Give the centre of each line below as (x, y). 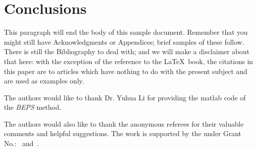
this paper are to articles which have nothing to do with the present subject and (126, 71)
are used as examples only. (44, 81)
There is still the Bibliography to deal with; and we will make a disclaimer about (127, 51)
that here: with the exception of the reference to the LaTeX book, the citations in (128, 61)
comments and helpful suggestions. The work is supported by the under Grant (123, 133)
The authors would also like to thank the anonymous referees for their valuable (124, 123)
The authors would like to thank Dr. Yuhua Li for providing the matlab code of (125, 97)
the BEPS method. (33, 107)
